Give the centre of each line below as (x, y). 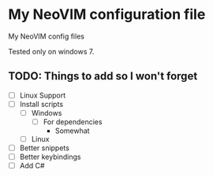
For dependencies (73, 122)
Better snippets (44, 148)
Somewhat (72, 131)
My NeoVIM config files (47, 36)
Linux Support (43, 95)
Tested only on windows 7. (51, 51)
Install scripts (41, 104)
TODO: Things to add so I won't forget (103, 76)
